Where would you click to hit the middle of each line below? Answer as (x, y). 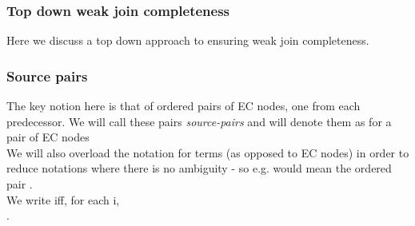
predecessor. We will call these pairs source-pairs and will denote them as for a (199, 121)
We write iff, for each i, (63, 199)
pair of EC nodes (48, 137)
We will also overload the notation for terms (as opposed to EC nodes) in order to (208, 152)
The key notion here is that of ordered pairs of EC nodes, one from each (184, 106)
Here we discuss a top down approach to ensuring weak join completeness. (188, 40)
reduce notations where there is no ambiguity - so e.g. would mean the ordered (199, 168)
